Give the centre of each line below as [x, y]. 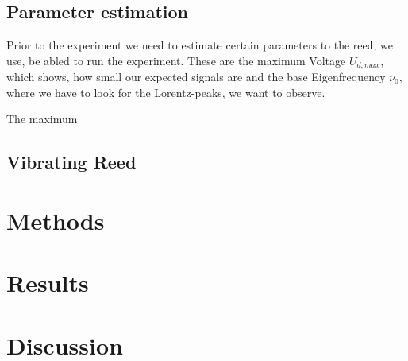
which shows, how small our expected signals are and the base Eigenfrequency [196, 77]
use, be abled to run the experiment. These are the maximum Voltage [176, 60]
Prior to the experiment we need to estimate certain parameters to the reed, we [200, 45]
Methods [56, 220]
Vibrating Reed [71, 162]
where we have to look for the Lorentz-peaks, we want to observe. [166, 92]
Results [48, 283]
